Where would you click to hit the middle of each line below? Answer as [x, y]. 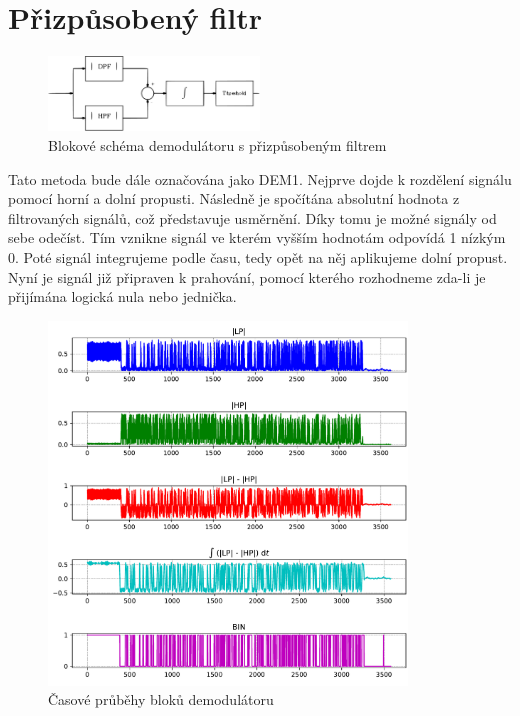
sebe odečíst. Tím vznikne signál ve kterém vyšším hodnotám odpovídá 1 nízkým [257, 237]
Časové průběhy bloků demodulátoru [161, 699]
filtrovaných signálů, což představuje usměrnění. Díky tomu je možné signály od [252, 217]
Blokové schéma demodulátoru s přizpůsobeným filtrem [217, 145]
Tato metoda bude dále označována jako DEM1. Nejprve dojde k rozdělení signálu [260, 178]
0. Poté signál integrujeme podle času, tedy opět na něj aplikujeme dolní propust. [258, 257]
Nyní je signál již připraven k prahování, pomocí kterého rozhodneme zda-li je [247, 276]
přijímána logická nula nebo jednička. [122, 296]
